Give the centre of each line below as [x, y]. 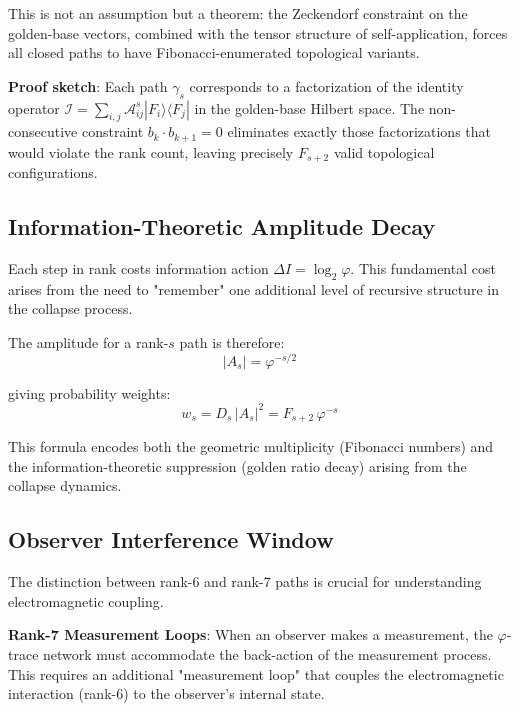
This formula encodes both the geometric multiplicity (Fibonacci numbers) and [251, 446]
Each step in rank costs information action [138, 268]
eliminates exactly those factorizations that [359, 131]
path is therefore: [232, 342]
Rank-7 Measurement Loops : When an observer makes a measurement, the [250, 634]
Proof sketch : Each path [88, 85]
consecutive [43, 131]
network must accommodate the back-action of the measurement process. [267, 654]
